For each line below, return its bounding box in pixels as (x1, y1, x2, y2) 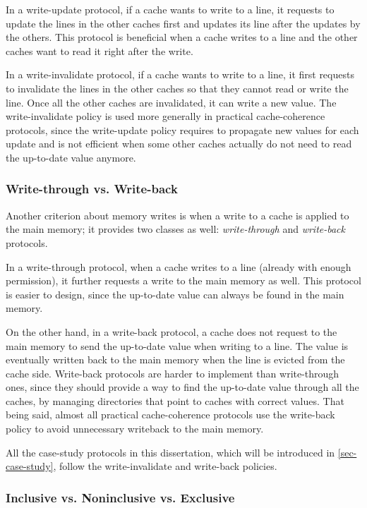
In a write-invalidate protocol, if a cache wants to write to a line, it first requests (6, 67, 354, 82)
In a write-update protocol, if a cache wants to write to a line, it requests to (6, 2, 335, 16)
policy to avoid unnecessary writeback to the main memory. (6, 421, 264, 436)
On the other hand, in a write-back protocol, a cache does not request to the (6, 324, 337, 339)
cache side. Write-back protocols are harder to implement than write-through (6, 365, 339, 380)
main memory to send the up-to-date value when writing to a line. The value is (6, 338, 349, 353)
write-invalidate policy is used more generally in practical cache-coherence (6, 109, 325, 123)
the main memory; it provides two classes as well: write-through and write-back (6, 222, 345, 236)
